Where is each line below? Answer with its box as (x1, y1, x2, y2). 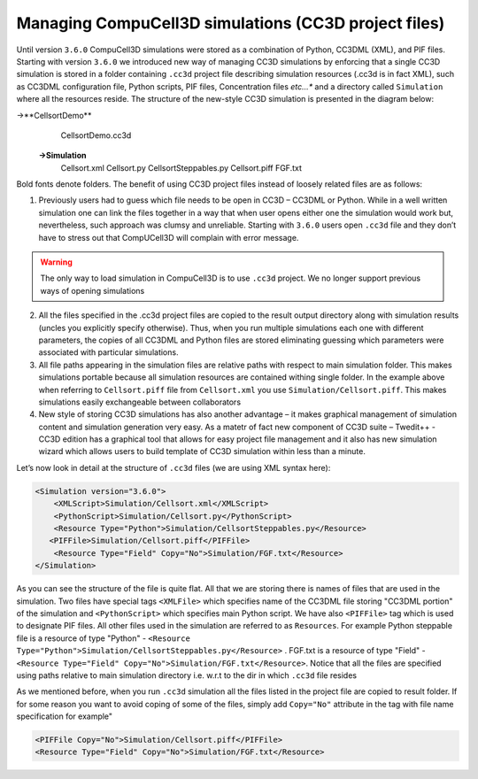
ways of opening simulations (40, 285, 145, 296)
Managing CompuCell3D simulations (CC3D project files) (16, 13, 445, 33)
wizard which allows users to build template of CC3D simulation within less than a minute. (38, 446, 366, 457)
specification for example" (16, 711, 113, 721)
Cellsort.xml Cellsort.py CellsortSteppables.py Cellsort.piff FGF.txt (60, 162, 303, 173)
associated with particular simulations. (38, 347, 179, 358)
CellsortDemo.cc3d (60, 129, 132, 141)
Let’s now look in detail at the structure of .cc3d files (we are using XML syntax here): (16, 462, 331, 473)
